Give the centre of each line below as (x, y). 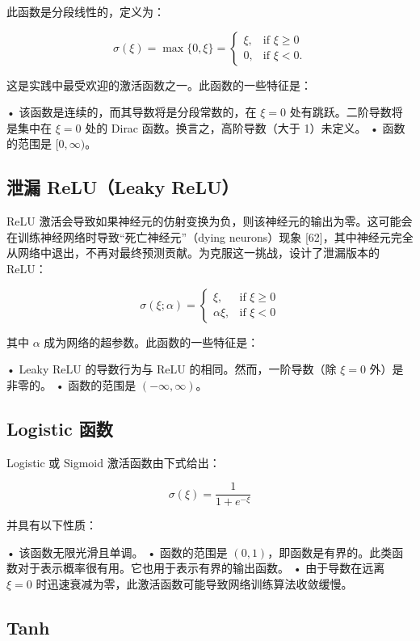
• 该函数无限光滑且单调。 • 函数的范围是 (117, 552)
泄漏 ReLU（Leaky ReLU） (123, 187)
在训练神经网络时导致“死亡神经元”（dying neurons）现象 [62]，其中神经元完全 (210, 236)
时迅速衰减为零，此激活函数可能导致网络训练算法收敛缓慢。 (194, 583)
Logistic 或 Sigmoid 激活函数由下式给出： (113, 462)
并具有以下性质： (52, 525)
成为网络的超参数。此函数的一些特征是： (151, 342)
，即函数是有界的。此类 (330, 552)
